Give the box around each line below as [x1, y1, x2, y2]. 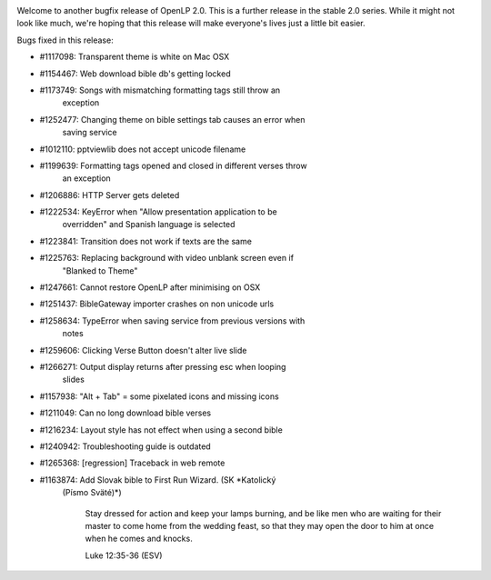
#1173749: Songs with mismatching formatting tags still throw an [39, 85, 281, 95]
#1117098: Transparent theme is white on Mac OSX [39, 51, 230, 63]
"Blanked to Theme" [62, 265, 138, 276]
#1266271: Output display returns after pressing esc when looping [39, 361, 286, 372]
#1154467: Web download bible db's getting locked [39, 68, 231, 79]
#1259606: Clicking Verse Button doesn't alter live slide [39, 345, 247, 355]
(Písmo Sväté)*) [62, 487, 122, 498]
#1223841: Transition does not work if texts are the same [39, 235, 252, 246]
